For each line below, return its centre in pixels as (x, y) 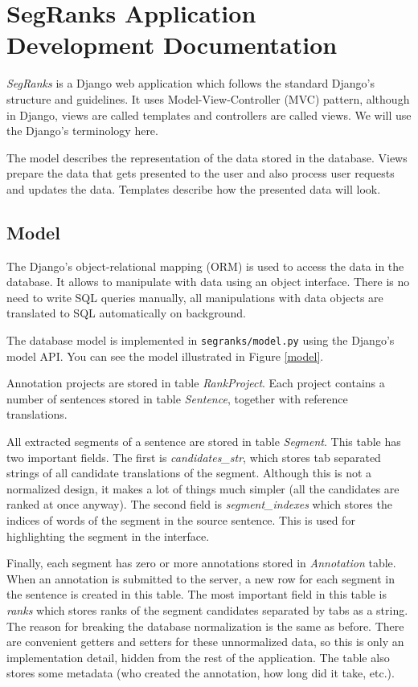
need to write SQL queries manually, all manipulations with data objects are (195, 297)
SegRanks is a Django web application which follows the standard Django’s (191, 83)
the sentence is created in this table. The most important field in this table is (197, 594)
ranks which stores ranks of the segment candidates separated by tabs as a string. (207, 610)
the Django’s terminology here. (82, 131)
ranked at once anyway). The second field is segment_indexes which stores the (199, 504)
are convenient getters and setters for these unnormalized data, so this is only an (205, 642)
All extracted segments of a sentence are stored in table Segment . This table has (204, 442)
